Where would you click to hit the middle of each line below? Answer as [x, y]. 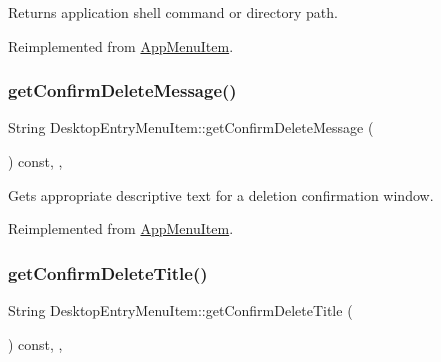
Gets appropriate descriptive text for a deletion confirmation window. [221, 194]
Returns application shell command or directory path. [173, 12]
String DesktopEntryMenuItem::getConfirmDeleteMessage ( [191, 127]
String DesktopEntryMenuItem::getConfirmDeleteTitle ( [180, 310]
